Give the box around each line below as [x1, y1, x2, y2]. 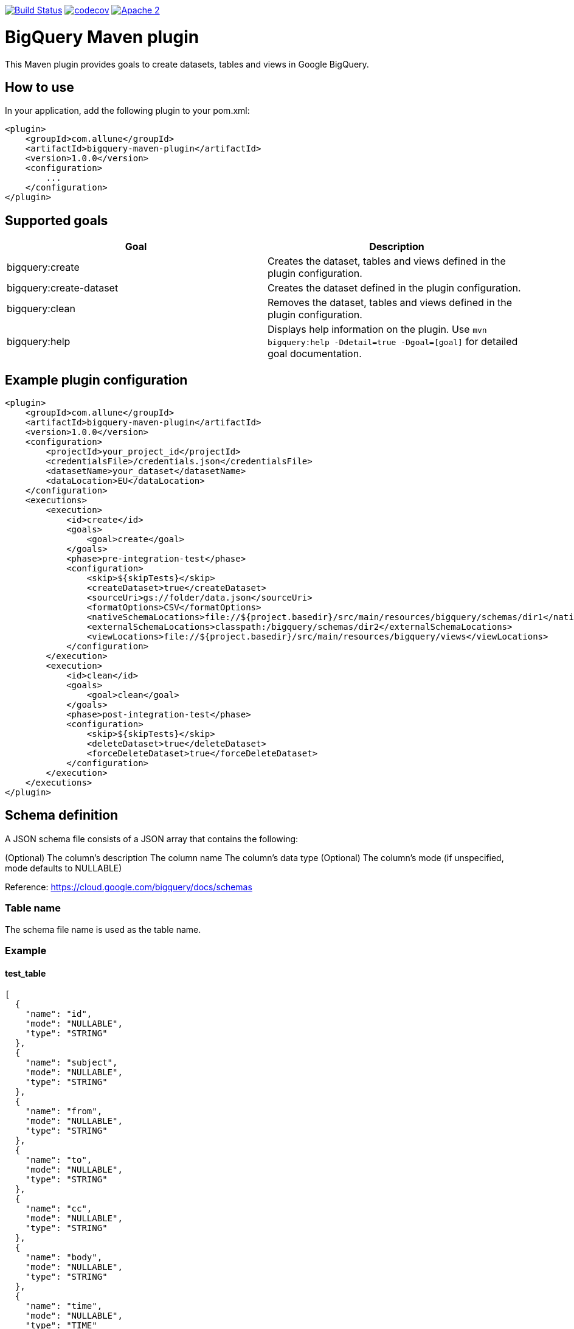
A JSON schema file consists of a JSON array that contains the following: [5, 833, 299, 844]
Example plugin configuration [5, 372, 188, 388]
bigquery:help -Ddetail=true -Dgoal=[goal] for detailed [268, 335, 518, 348]
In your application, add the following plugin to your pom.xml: [5, 105, 250, 116]
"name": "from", [25, 1106, 103, 1117]
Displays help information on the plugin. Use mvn [268, 323, 487, 336]
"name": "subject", [25, 1058, 118, 1068]
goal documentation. [268, 347, 362, 360]
